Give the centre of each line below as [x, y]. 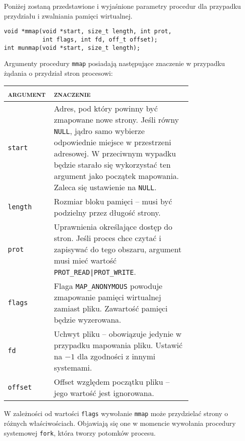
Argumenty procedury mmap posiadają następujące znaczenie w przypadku [114, 63]
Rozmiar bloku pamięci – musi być [113, 201]
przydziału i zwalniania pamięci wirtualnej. [68, 15]
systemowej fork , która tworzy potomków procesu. [80, 432]
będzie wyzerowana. [88, 320]
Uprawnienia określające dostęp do [113, 227]
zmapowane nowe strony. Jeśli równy [116, 120]
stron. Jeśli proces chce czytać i [108, 238]
